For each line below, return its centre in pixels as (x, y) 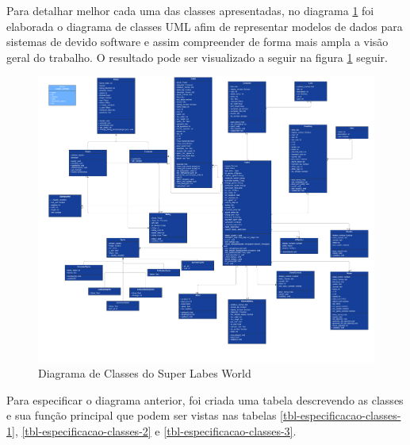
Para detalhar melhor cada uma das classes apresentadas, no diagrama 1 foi (190, 10)
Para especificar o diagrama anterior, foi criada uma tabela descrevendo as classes (205, 399)
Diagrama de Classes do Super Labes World (145, 373)
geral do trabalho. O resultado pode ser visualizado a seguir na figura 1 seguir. (197, 57)
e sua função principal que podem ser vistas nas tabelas (142, 415)
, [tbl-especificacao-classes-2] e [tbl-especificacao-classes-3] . (155, 430)
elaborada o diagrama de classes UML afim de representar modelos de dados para (205, 26)
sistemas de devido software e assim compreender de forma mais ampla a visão (197, 42)
